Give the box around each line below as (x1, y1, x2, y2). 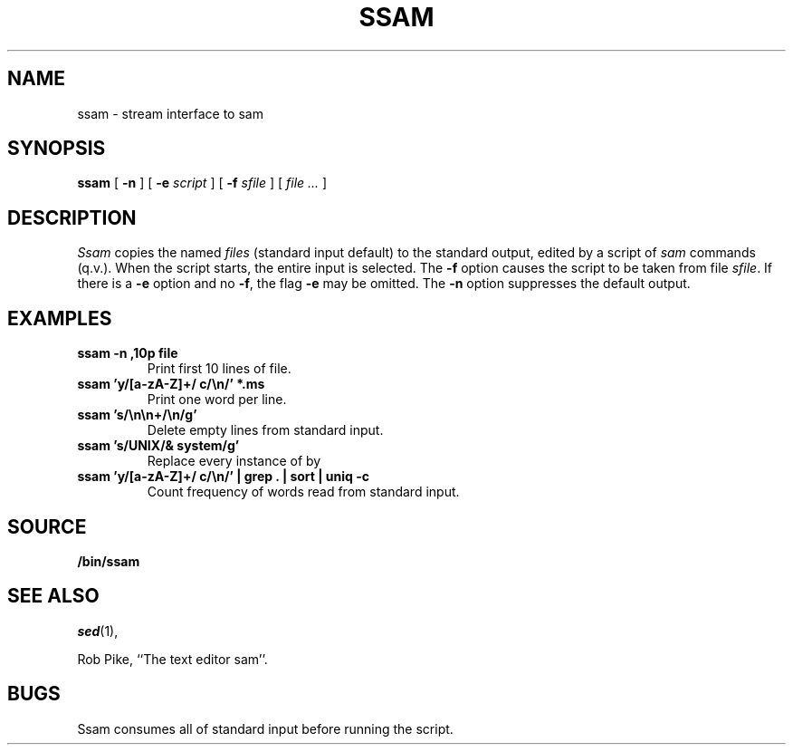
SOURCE (7, 515, 87, 538)
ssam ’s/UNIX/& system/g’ (77, 438, 240, 454)
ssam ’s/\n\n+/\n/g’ (77, 407, 197, 423)
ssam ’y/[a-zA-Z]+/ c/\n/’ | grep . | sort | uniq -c (77, 468, 369, 485)
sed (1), (77, 622, 119, 639)
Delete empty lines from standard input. (147, 422, 384, 439)
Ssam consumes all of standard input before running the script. (77, 720, 454, 737)
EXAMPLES (7, 306, 112, 330)
